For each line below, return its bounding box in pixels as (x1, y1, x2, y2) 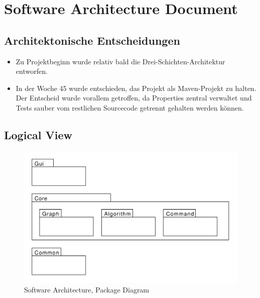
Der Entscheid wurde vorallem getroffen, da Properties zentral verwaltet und (16, 92, 252, 103)
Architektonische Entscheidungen (4, 32, 180, 48)
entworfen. (16, 66, 48, 76)
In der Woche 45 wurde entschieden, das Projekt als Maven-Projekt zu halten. (16, 82, 256, 93)
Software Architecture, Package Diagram (24, 284, 150, 295)
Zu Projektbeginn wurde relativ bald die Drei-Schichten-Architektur (16, 56, 225, 66)
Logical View (4, 127, 73, 142)
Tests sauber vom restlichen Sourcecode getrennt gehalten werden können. (16, 102, 244, 113)
